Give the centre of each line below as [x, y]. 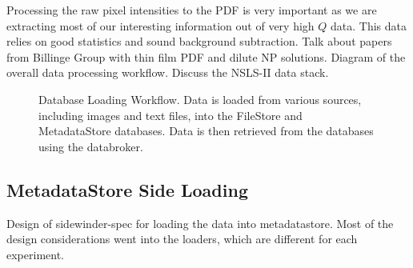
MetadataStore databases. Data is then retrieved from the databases [206, 131]
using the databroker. [91, 146]
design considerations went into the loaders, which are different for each [182, 239]
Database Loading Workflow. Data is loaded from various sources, [200, 99]
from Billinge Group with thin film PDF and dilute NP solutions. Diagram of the [206, 56]
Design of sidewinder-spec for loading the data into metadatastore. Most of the [200, 223]
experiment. [35, 254]
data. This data [369, 25]
